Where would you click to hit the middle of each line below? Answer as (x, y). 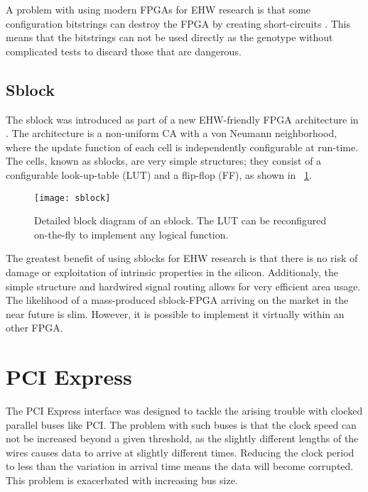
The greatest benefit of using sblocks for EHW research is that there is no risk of (182, 258)
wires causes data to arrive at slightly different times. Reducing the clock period (180, 452)
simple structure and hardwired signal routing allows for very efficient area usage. (183, 286)
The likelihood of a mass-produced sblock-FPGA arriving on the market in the (177, 300)
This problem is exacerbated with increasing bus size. (122, 480)
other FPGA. (34, 328)
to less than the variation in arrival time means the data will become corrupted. (180, 466)
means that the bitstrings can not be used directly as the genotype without (169, 37)
